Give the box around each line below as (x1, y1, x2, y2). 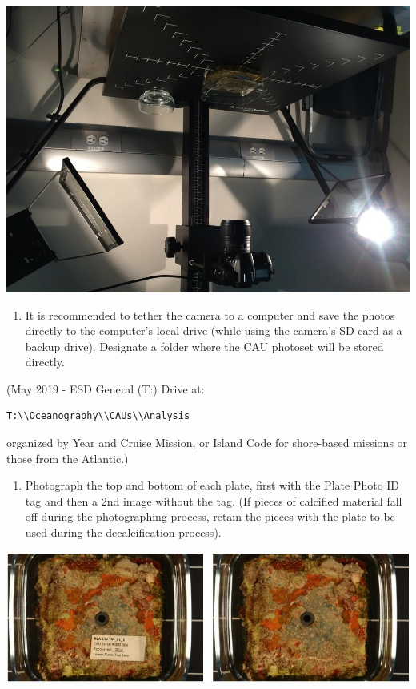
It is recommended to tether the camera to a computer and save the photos (25, 306, 395, 323)
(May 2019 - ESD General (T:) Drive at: (6, 380, 205, 397)
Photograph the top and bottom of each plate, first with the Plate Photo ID (25, 477, 400, 494)
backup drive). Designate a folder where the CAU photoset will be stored (25, 337, 384, 354)
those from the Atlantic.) (6, 449, 129, 466)
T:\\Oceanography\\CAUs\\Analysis (6, 410, 190, 422)
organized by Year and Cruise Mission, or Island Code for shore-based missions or (6, 434, 408, 451)
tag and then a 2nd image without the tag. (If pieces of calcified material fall (25, 492, 402, 509)
